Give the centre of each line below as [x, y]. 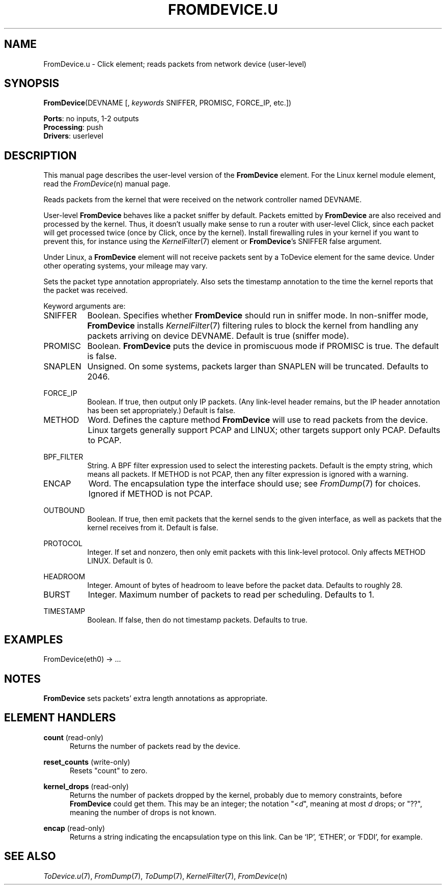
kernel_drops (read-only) [86, 786]
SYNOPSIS [32, 84]
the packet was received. [86, 290]
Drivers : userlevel [73, 136]
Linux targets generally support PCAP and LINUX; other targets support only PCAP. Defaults [264, 430]
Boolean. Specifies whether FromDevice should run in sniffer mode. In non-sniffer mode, [258, 316]
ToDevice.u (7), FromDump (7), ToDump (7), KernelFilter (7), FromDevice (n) [165, 876]
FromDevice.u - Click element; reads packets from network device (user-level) [175, 64]
